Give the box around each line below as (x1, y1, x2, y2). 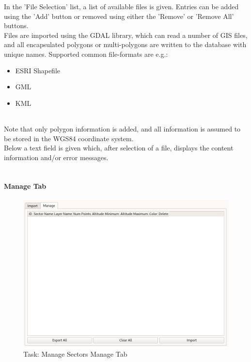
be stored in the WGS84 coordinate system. (4, 133, 134, 143)
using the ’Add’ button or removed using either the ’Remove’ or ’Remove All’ (4, 11, 234, 21)
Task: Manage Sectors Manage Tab (23, 348, 127, 359)
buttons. (4, 20, 29, 31)
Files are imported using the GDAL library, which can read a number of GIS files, (4, 30, 248, 40)
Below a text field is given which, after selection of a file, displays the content (4, 143, 234, 153)
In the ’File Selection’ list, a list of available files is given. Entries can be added (4, 1, 239, 11)
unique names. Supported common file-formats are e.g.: (4, 49, 168, 59)
